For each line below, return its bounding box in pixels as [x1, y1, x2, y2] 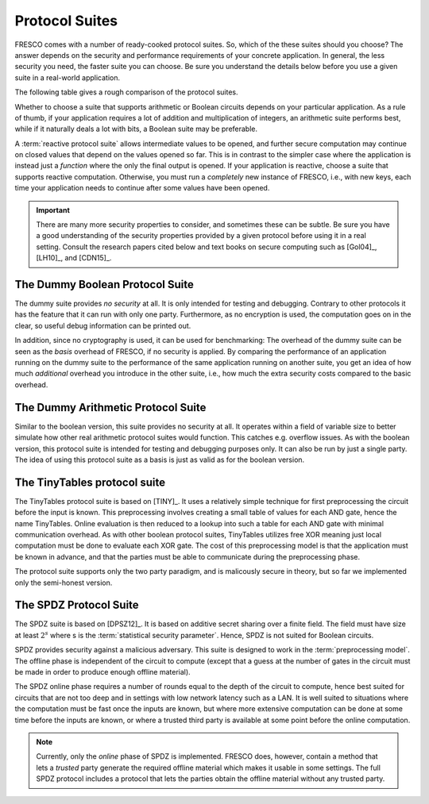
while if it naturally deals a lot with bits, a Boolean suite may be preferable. [14, 124, 258, 134]
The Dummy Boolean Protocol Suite [14, 278, 194, 291]
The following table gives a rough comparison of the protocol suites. [14, 87, 238, 97]
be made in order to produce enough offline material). [14, 667, 191, 677]
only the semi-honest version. [14, 578, 113, 587]
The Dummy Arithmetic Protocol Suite [14, 401, 207, 414]
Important [36, 205, 71, 214]
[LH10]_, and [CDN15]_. [36, 253, 112, 263]
